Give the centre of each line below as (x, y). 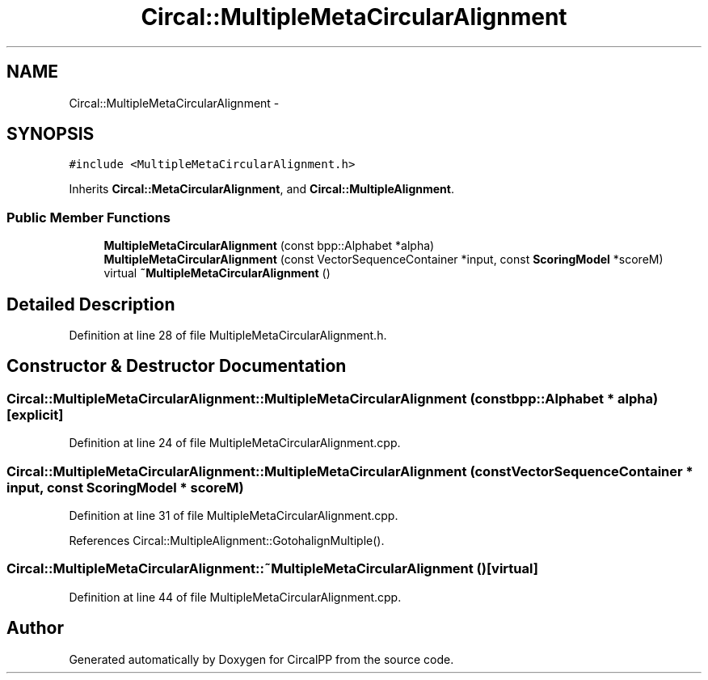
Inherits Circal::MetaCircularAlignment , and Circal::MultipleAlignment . (261, 189)
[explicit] (35, 414)
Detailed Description (91, 304)
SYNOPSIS (51, 134)
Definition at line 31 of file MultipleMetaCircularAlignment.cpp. (234, 515)
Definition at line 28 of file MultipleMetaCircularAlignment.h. (228, 336)
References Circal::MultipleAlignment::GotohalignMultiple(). (227, 541)
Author (35, 628)
